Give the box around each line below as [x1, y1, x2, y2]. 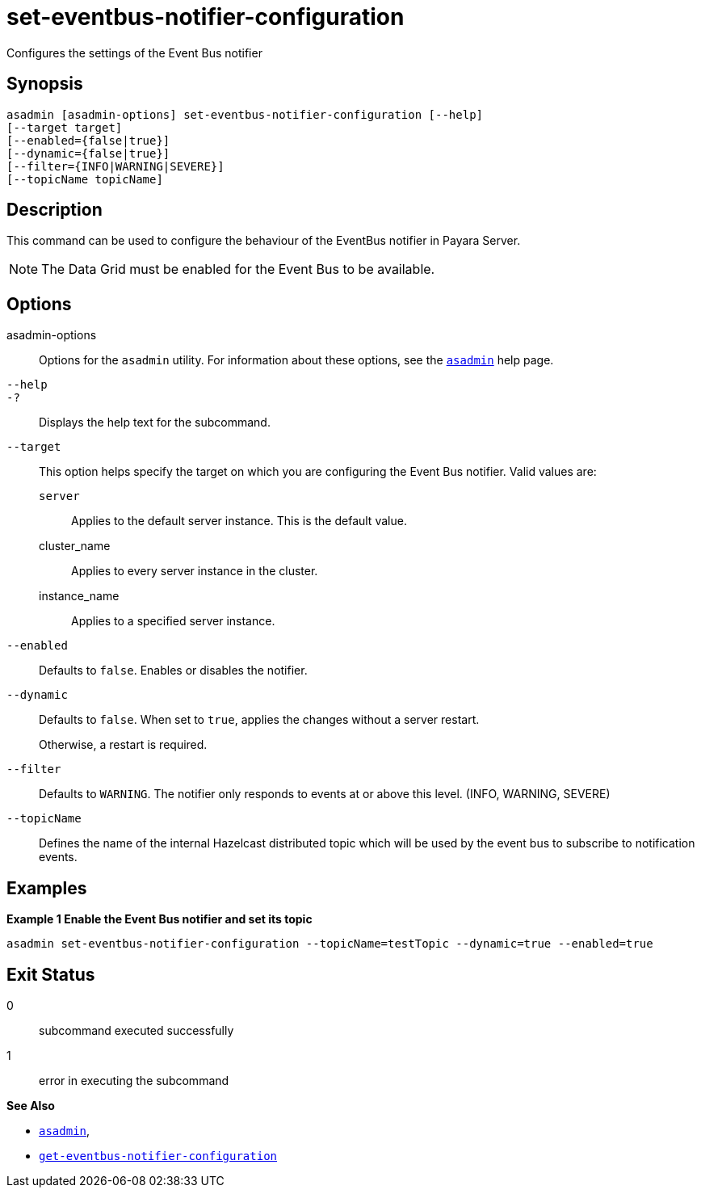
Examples [6, 877, 87, 898]
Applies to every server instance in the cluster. [71, 564, 318, 578]
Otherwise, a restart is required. [39, 738, 208, 752]
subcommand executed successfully [39, 1023, 234, 1037]
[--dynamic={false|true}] [6, 146, 170, 160]
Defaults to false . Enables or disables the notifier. [39, 663, 308, 678]
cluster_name [39, 539, 111, 553]
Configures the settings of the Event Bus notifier [6, 45, 262, 60]
